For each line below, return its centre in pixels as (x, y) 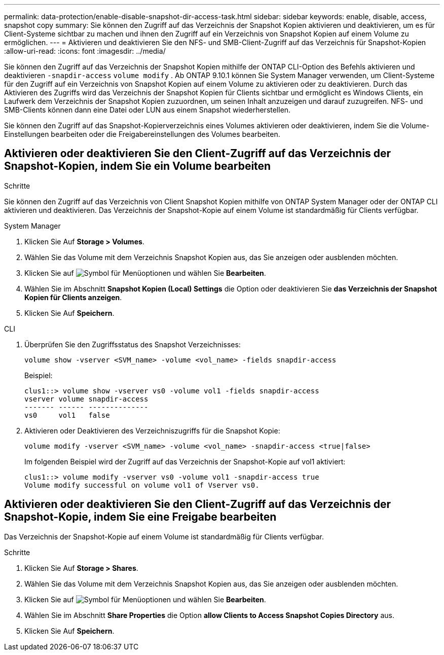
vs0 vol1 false (67, 415)
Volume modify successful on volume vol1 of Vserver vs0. (142, 485)
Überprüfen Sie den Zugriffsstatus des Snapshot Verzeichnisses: (133, 344)
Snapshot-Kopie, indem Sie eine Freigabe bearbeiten (140, 517)
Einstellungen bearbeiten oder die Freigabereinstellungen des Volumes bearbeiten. (142, 134)
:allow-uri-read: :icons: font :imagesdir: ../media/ (85, 51)
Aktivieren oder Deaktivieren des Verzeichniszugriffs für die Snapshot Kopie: (152, 430)
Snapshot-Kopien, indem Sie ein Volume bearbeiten (138, 166)
